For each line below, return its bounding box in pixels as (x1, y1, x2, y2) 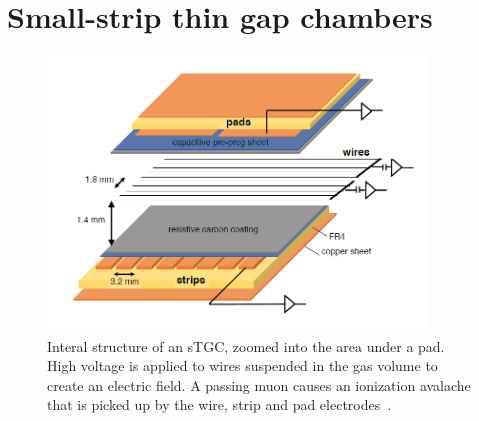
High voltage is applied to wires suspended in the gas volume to (47, 355, 438, 376)
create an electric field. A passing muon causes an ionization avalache (47, 374, 471, 395)
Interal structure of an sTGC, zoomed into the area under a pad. (47, 335, 445, 356)
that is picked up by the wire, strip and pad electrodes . (47, 394, 392, 415)
